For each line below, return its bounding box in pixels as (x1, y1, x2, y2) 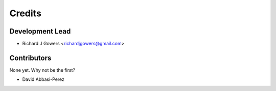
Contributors (9, 53, 52, 62)
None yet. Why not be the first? (9, 67, 76, 73)
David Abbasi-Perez (22, 76, 65, 82)
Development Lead (9, 27, 71, 36)
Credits (9, 8, 42, 19)
